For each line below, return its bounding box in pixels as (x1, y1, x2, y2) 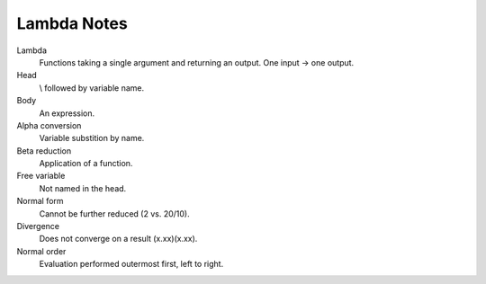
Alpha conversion (16, 120, 82, 130)
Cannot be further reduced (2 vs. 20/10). (39, 208, 191, 219)
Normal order (16, 245, 67, 256)
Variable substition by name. (39, 133, 145, 144)
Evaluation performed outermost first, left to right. (39, 259, 224, 270)
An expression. (39, 108, 94, 119)
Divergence (16, 221, 60, 232)
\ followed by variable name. (39, 82, 145, 93)
